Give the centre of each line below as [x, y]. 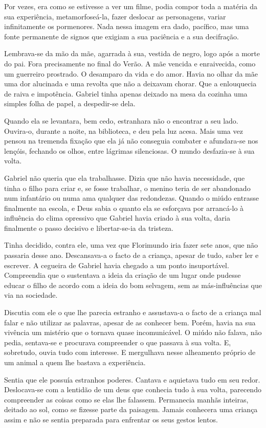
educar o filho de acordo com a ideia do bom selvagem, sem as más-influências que [133, 285]
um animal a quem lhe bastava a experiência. [75, 362]
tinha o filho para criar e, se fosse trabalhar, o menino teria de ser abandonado [127, 188]
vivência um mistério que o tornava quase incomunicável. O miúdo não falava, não [133, 332]
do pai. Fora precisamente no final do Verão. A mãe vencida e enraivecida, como [130, 63]
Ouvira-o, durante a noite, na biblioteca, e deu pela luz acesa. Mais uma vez [124, 130]
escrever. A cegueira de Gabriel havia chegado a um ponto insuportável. [117, 265]
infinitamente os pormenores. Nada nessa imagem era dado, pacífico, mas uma [127, 26]
